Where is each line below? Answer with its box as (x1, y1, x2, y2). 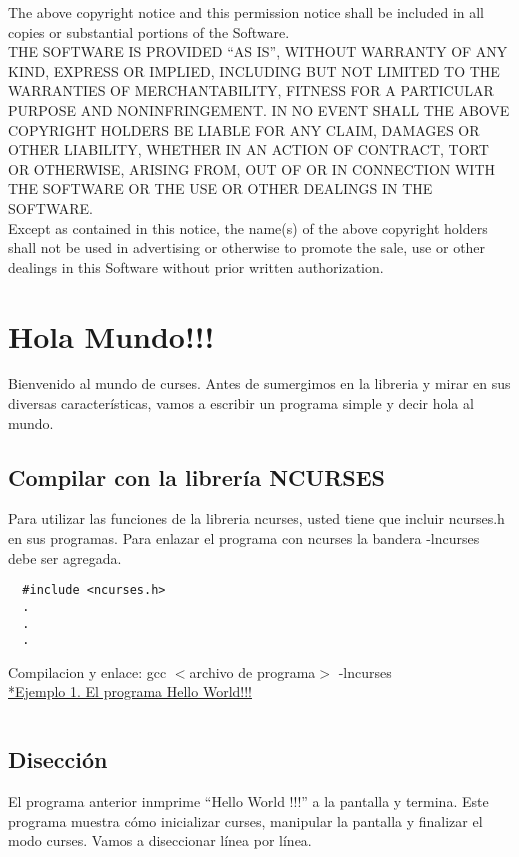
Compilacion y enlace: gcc (8, 661, 167, 682)
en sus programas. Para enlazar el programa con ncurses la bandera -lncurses (8, 528, 480, 549)
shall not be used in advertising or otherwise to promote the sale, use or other (8, 237, 486, 258)
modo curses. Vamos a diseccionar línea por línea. (8, 830, 312, 851)
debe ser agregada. (8, 547, 122, 568)
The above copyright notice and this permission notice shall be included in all (8, 2, 485, 22)
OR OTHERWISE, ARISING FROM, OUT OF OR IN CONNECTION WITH (8, 158, 495, 179)
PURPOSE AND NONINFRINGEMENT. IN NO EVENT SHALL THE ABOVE (8, 99, 510, 120)
